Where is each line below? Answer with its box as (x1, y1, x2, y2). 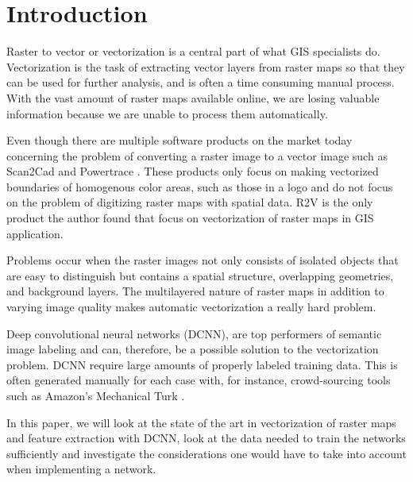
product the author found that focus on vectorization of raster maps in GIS (6, 210, 374, 226)
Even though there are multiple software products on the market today (6, 132, 353, 148)
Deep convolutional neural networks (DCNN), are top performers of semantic (6, 325, 382, 341)
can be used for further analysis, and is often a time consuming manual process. (6, 74, 395, 91)
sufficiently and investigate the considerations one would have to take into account (6, 445, 407, 461)
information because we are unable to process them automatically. (6, 105, 328, 121)
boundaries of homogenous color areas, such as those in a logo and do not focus (6, 178, 393, 195)
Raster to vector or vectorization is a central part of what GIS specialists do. (6, 43, 380, 60)
